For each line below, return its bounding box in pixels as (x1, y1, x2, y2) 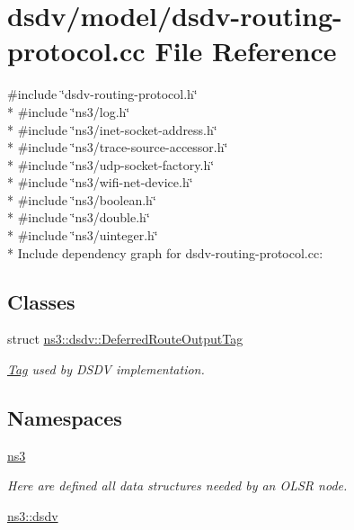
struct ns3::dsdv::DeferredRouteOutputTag (7, 329, 243, 348)
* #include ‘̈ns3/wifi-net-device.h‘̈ (7, 173, 193, 192)
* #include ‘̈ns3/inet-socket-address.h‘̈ (7, 120, 217, 139)
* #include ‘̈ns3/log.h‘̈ (7, 102, 130, 121)
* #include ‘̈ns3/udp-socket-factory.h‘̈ (7, 155, 215, 174)
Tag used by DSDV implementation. (7, 360, 205, 379)
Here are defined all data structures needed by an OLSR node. (7, 476, 348, 495)
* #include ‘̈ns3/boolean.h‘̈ (7, 190, 156, 209)
